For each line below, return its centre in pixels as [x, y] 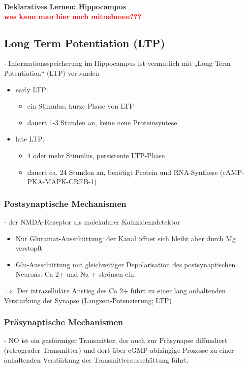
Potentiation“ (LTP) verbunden [52, 72]
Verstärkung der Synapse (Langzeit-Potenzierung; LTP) [88, 300]
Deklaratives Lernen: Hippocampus [65, 6]
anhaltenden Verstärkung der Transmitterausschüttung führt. [96, 359]
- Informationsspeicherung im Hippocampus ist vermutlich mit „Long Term [117, 63]
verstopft [29, 248]
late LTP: [30, 139]
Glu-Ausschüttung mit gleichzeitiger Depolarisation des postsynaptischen [125, 264]
